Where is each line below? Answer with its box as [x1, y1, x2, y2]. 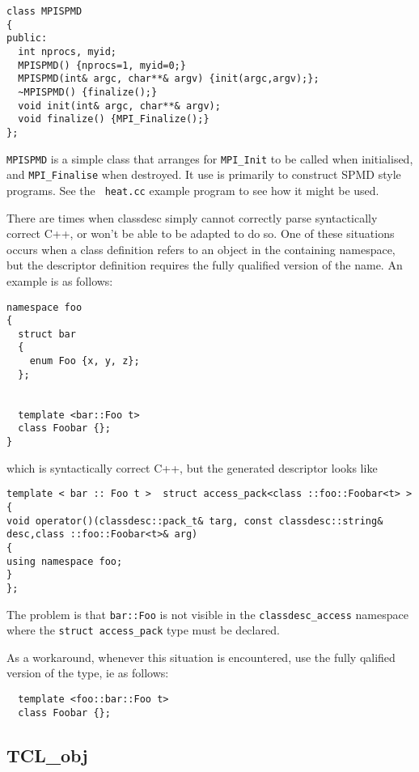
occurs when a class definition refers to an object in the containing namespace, [6, 240, 396, 257]
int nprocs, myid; [18, 45, 117, 57]
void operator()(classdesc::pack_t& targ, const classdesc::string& [6, 515, 383, 527]
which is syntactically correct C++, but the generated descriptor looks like [6, 459, 378, 476]
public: [6, 32, 48, 45]
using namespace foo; [6, 555, 123, 567]
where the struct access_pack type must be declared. [6, 621, 280, 638]
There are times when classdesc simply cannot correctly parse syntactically [6, 209, 378, 226]
